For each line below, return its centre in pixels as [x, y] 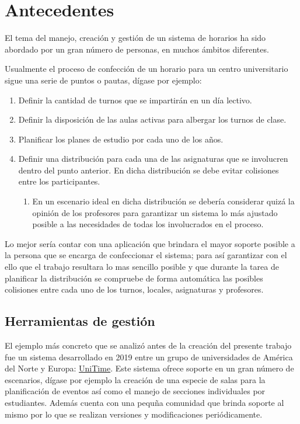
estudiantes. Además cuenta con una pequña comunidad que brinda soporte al [144, 402]
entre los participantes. [59, 181]
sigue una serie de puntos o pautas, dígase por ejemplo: [103, 80]
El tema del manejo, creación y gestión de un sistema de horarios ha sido [135, 38]
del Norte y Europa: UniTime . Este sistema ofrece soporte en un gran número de [149, 368]
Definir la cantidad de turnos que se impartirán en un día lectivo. [135, 100]
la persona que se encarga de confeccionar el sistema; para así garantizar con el [146, 255]
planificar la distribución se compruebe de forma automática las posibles [134, 278]
